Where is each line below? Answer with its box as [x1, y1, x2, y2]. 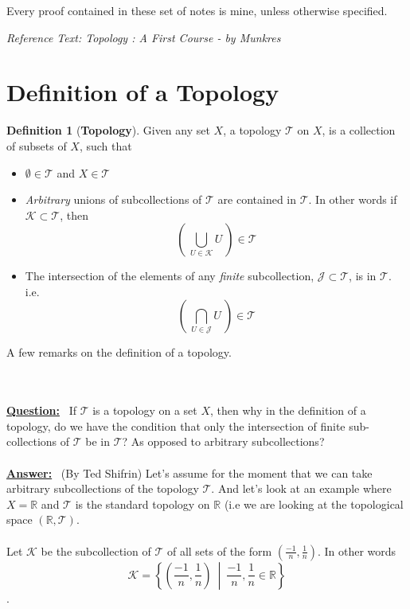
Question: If [6, 402, 76, 419]
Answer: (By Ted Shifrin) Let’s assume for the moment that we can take [6, 464, 373, 481]
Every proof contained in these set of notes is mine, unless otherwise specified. [6, 2, 388, 18]
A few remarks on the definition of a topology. [6, 344, 232, 361]
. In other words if [308, 191, 397, 208]
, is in [349, 267, 377, 284]
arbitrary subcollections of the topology [6, 480, 199, 497]
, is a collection [322, 122, 396, 139]
